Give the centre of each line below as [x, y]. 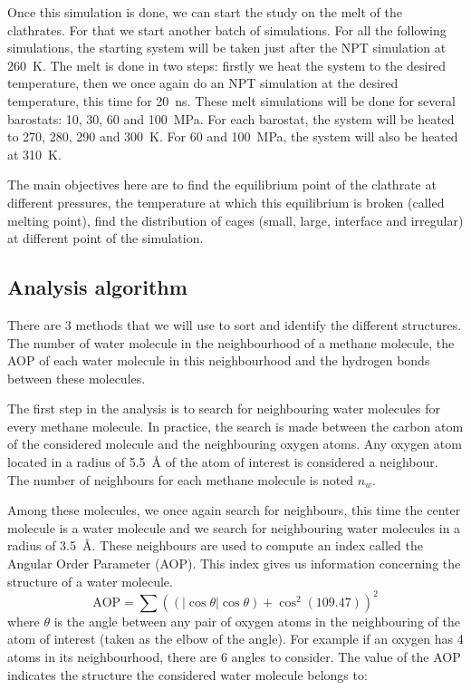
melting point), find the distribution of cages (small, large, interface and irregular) [235, 220]
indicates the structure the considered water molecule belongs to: [187, 674]
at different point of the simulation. [106, 238]
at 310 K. [34, 154]
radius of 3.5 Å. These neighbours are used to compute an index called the [215, 545]
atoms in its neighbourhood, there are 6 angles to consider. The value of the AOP [234, 656]
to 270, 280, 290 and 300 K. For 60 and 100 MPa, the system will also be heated [233, 136]
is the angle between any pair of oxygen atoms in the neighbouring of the [257, 621]
